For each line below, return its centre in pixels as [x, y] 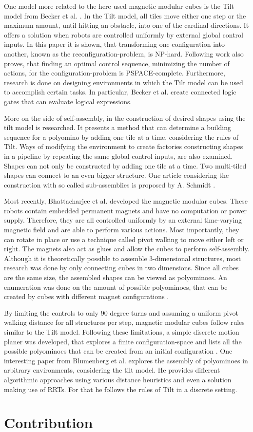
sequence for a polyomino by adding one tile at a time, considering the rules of [121, 137]
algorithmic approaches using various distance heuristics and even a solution [118, 379]
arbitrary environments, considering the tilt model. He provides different [112, 370]
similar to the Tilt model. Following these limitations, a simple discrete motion [122, 332]
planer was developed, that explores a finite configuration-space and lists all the [123, 341]
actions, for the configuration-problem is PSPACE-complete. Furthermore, [115, 73]
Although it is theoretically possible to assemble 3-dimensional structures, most [123, 258]
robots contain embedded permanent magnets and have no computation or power [126, 210]
